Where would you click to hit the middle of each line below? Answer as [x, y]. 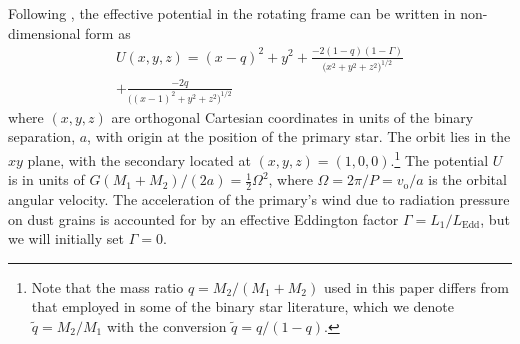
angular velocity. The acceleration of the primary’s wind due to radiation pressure [259, 198]
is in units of [46, 179]
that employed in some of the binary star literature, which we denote [243, 306]
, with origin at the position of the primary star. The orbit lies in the [299, 136]
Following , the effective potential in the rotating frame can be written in [232, 13]
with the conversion [166, 325]
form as [108, 32]
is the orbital [467, 179]
